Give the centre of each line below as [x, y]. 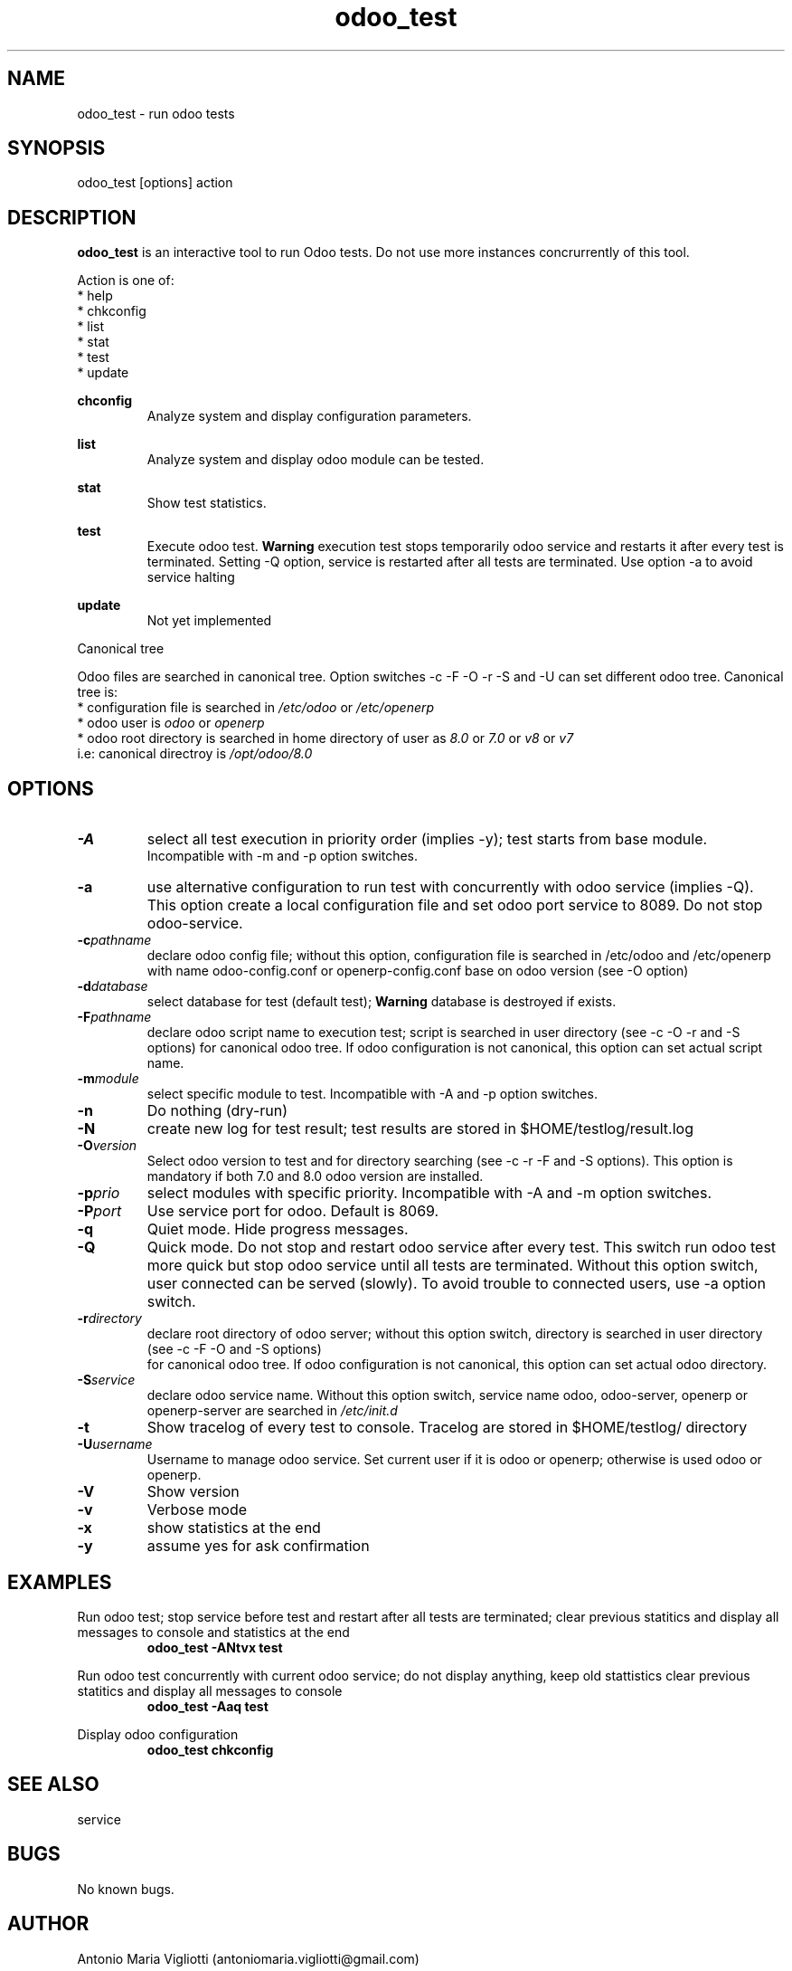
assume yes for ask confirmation [258, 1546]
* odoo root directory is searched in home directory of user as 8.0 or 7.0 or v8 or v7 [325, 738]
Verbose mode [197, 1510]
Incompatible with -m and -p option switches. [283, 856]
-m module [108, 1079]
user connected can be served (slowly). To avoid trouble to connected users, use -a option [456, 1284]
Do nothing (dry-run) [217, 1111]
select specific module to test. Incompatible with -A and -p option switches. [372, 1094]
